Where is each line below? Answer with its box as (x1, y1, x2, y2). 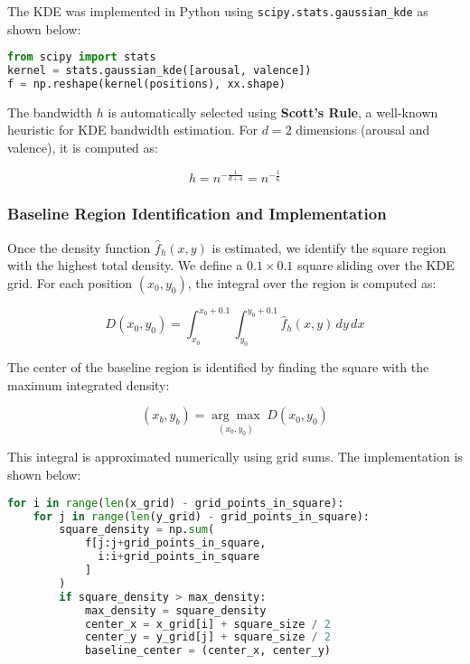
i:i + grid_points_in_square (98, 550, 260, 564)
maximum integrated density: (7, 375, 170, 394)
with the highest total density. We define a (7, 256, 243, 275)
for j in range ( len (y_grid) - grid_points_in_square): (33, 510, 370, 523)
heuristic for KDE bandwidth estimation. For (7, 120, 258, 139)
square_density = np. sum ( (59, 523, 215, 537)
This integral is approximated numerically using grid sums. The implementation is (7, 447, 463, 466)
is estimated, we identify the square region (211, 238, 446, 257)
